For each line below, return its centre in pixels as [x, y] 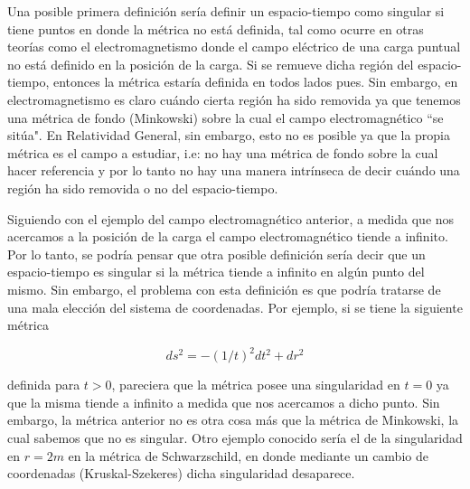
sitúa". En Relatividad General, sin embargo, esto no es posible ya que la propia [229, 135]
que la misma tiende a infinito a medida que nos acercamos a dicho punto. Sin [224, 402]
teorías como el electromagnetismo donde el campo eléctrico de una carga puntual [234, 47]
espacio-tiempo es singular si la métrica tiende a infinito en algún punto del [216, 272]
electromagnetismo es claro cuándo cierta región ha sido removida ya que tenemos [234, 99]
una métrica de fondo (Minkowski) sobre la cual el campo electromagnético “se [226, 117]
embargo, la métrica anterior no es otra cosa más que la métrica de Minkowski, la [233, 420]
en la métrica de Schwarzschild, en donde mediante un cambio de [248, 455]
